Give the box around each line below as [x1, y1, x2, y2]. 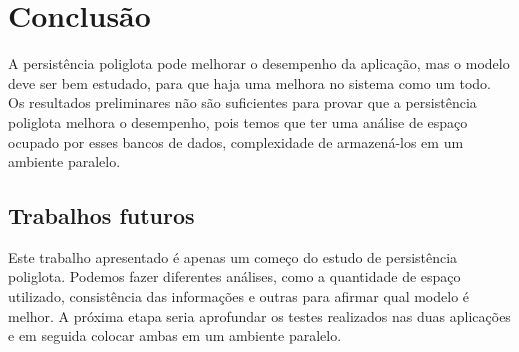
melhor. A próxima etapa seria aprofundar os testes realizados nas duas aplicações [8, 305, 511, 326]
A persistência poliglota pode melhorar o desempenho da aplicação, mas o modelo [8, 53, 510, 74]
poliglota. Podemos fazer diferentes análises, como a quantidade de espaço [8, 266, 461, 287]
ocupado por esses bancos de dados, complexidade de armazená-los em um [8, 131, 464, 152]
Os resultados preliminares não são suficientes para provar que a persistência [8, 92, 477, 113]
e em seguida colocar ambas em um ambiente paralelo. [8, 325, 342, 346]
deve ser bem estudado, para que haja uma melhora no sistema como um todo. [8, 72, 491, 93]
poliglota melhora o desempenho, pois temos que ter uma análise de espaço [8, 111, 468, 132]
